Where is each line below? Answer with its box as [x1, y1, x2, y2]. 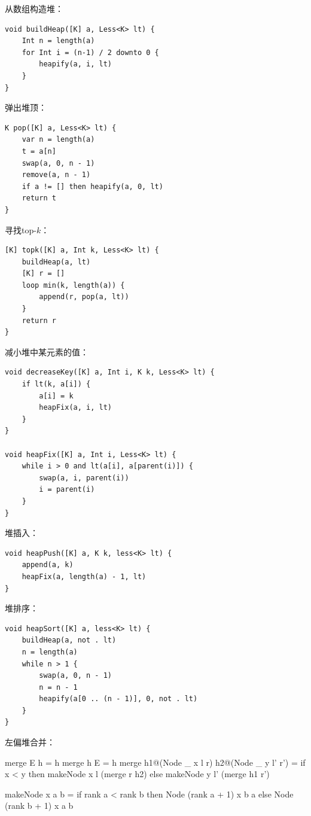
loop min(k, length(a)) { [22, 281, 125, 290]
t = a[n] [22, 147, 56, 156]
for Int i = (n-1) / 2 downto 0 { [22, 48, 159, 57]
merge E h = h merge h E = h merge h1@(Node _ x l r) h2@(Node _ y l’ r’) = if [5, 756, 306, 768]
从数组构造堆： [5, 2, 63, 14]
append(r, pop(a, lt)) [39, 293, 129, 302]
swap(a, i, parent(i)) [39, 473, 129, 482]
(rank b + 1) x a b [5, 799, 74, 812]
